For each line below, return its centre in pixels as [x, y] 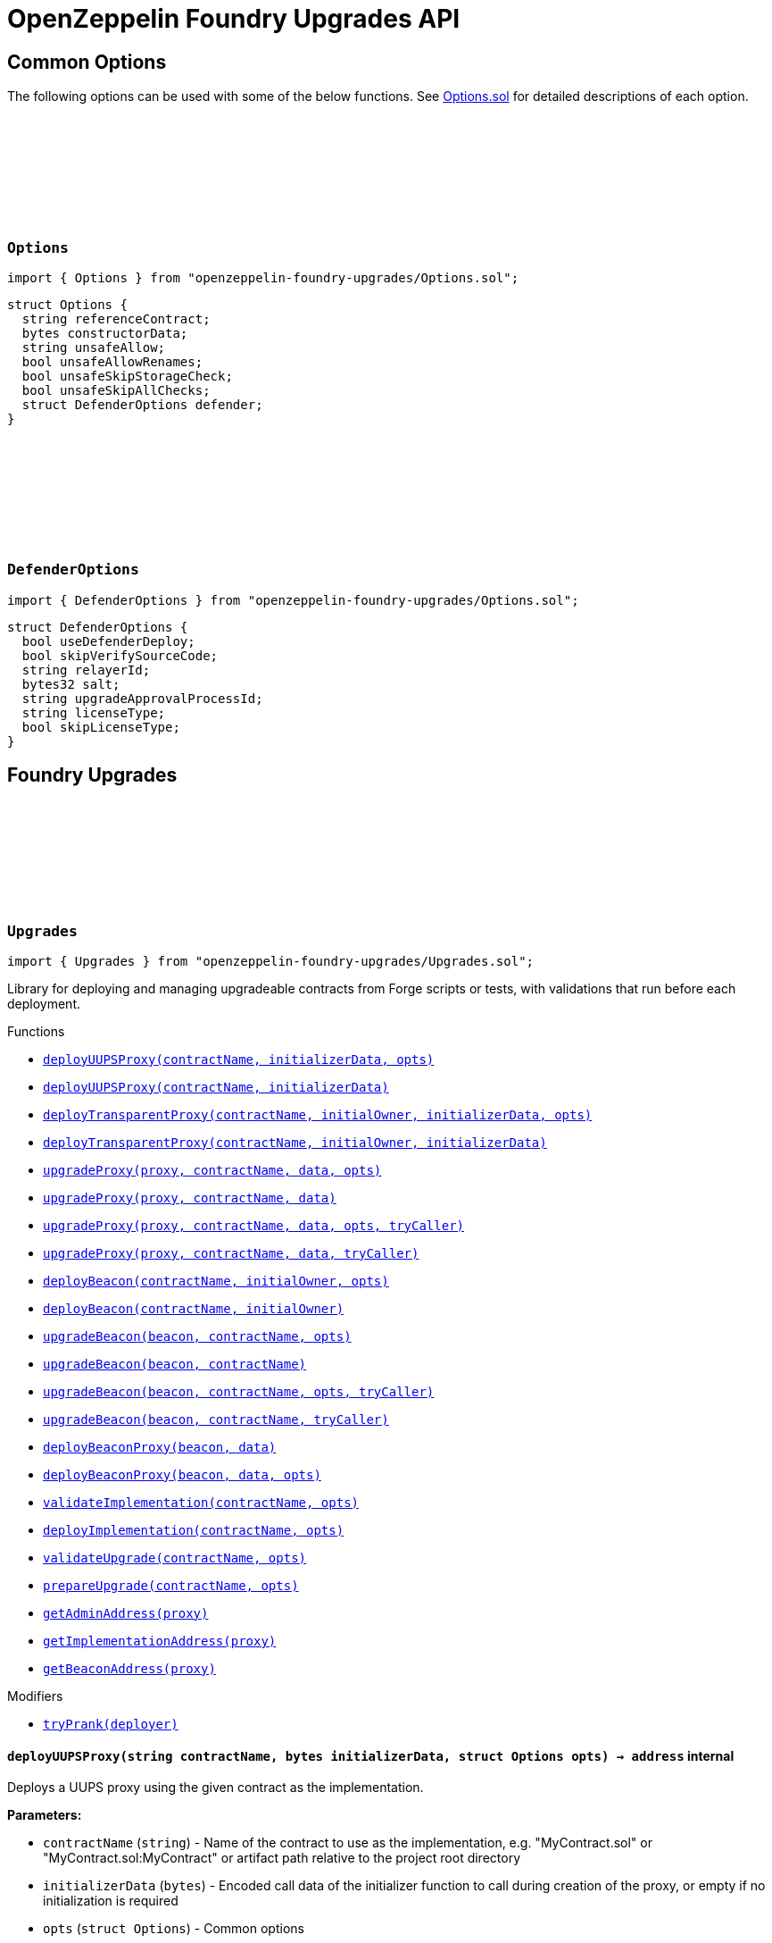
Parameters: [45, 1815]
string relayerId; [86, 670]
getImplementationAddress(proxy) [160, 1641]
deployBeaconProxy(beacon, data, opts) [182, 1474]
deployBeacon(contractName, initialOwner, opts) [216, 1281]
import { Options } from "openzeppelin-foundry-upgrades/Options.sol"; [263, 277]
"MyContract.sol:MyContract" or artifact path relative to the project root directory [282, 1858]
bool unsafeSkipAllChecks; [116, 390]
